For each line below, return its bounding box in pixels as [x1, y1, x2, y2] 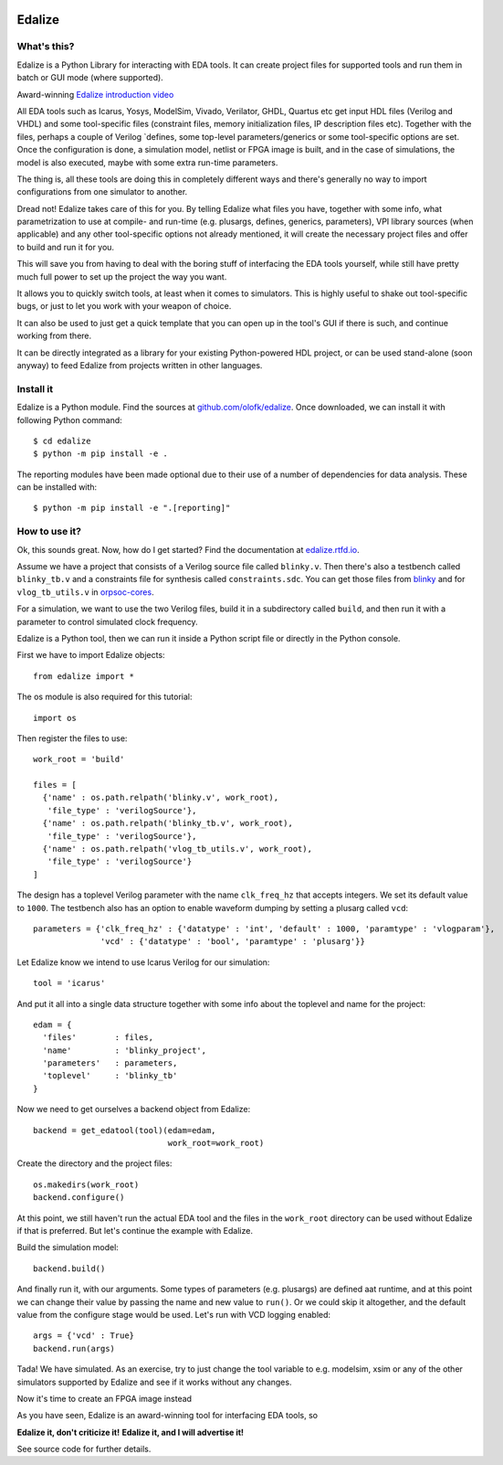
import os [33, 713, 77, 723]
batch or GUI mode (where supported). [16, 72, 163, 83]
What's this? [16, 40, 75, 53]
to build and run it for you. [16, 241, 114, 252]
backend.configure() [33, 1193, 125, 1203]
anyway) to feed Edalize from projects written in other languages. [16, 359, 263, 370]
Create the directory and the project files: [16, 1158, 173, 1169]
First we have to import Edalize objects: [16, 650, 165, 661]
